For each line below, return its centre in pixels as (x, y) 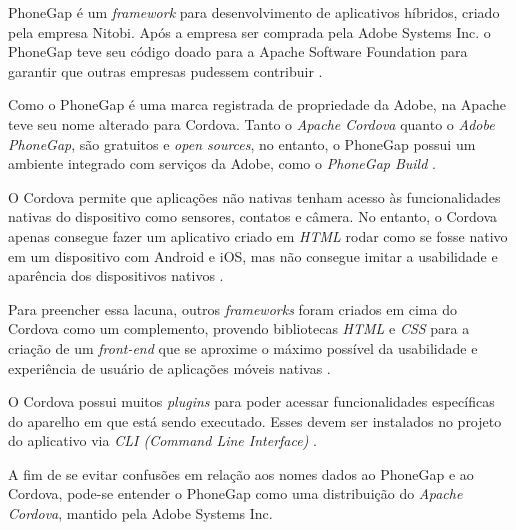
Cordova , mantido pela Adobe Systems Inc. (140, 513)
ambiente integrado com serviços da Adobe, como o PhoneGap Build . (222, 163)
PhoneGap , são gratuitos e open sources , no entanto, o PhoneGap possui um (242, 143)
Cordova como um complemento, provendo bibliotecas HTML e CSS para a (239, 328)
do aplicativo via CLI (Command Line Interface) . (162, 440)
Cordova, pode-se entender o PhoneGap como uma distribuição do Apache (235, 493)
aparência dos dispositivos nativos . (116, 275)
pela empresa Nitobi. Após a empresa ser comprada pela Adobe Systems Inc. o (249, 31)
